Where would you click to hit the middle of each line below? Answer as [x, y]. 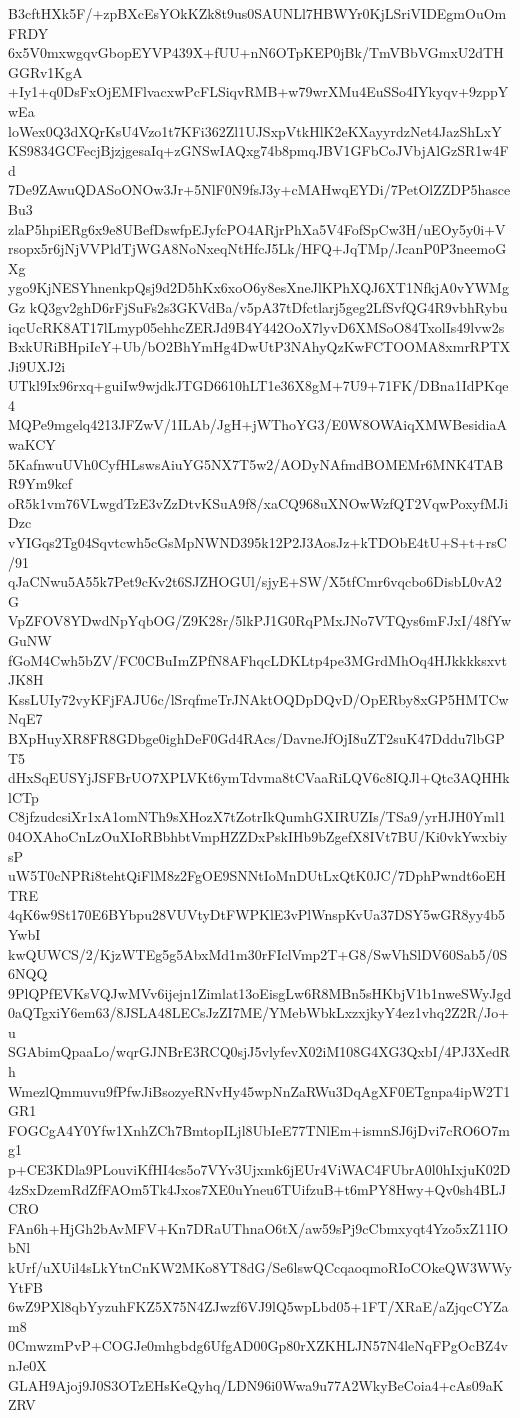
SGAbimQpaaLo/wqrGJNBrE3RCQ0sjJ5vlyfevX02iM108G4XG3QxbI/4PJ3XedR [259, 1051]
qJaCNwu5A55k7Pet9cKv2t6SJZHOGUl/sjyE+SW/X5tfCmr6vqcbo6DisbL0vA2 [255, 581]
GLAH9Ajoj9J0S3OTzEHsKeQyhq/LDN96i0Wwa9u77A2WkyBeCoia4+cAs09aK [256, 1384]
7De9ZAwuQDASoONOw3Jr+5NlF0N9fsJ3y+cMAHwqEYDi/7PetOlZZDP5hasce [259, 189]
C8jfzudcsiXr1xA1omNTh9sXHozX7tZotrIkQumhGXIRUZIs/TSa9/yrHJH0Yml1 [257, 816]
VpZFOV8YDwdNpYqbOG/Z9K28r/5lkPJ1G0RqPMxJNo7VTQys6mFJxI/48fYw [260, 620]
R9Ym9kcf [40, 483]
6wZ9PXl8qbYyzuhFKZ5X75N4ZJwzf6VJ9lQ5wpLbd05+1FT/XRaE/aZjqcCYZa [258, 1306]
